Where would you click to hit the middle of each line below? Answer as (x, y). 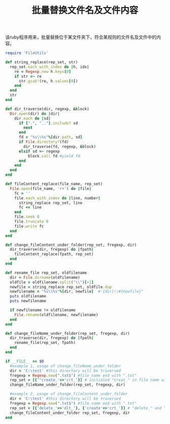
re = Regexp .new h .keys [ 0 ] (43, 71)
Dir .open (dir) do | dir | (35, 114)
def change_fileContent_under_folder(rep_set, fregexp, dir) (71, 245)
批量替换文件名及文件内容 (85, 10)
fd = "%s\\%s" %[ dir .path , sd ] (50, 137)
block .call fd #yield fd (54, 156)
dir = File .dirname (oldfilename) (45, 277)
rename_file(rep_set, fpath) (45, 343)
